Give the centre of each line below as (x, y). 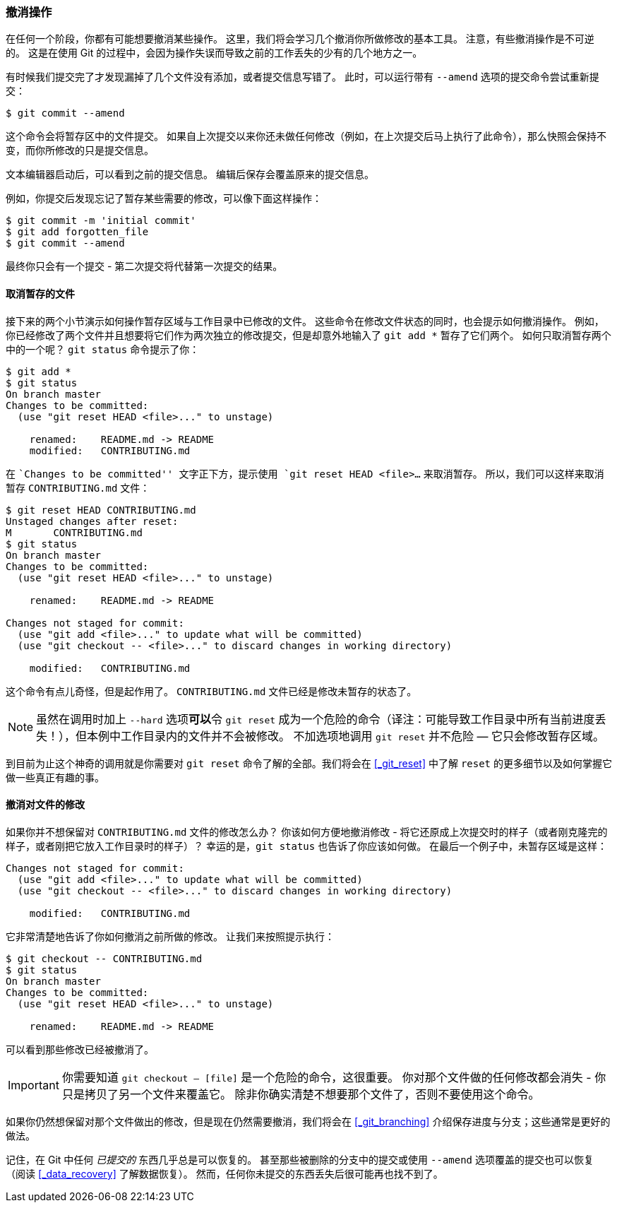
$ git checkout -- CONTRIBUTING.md (104, 958)
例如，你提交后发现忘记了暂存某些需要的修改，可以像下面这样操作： (164, 199)
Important (34, 1085)
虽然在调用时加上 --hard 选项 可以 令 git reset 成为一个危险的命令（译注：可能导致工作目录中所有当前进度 (316, 719)
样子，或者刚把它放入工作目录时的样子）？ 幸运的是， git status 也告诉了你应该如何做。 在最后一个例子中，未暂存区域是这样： (307, 846)
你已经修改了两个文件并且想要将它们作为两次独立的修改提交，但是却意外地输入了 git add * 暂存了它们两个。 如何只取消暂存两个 (308, 335)
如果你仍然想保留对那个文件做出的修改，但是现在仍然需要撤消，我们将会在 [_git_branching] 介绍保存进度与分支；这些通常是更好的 (308, 1121)
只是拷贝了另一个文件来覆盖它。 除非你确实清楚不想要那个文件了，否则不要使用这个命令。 (301, 1094)
